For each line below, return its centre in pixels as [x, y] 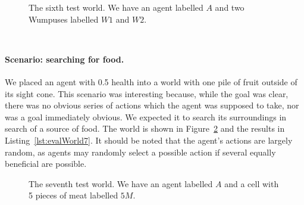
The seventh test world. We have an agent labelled [121, 183]
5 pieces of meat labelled [73, 195]
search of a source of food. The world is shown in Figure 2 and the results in [145, 128]
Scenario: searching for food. [65, 59]
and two [230, 7]
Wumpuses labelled [64, 19]
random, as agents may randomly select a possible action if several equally [140, 152]
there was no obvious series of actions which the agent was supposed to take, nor [152, 105]
